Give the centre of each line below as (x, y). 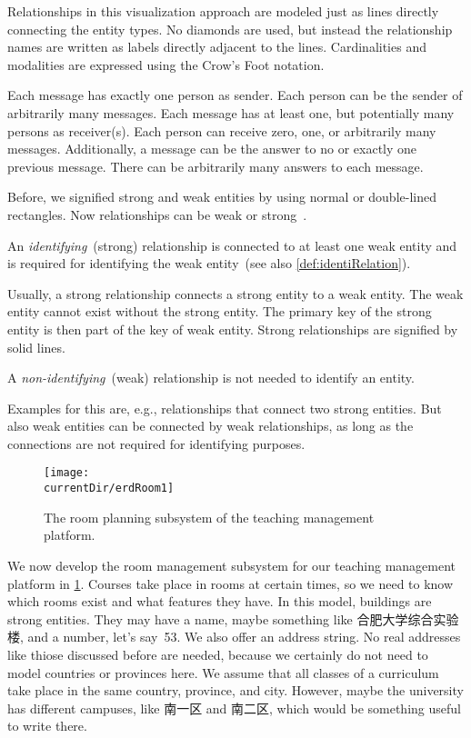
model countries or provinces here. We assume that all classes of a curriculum (223, 672)
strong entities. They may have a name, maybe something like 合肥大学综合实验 (233, 618)
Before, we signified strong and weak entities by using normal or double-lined (222, 197)
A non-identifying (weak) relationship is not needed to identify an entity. (211, 378)
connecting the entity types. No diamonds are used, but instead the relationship (230, 29)
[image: (67, 473)
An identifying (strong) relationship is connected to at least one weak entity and (232, 245)
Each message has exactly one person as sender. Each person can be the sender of (235, 95)
